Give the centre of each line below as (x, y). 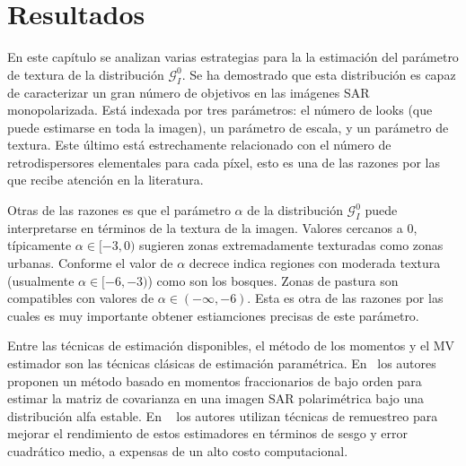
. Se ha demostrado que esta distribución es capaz (319, 74)
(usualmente (41, 280)
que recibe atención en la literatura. (106, 180)
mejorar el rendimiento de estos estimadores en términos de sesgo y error (208, 433)
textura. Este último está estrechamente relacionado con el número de (199, 145)
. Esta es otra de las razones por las (345, 298)
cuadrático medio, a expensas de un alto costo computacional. (178, 451)
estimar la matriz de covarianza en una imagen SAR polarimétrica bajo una (216, 398)
